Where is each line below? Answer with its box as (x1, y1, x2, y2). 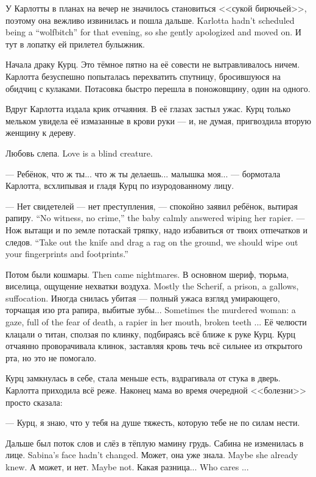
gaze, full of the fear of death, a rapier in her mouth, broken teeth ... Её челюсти (5, 316, 307, 328)
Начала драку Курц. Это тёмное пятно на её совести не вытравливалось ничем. (5, 58, 300, 71)
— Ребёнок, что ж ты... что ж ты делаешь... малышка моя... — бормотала (5, 167, 281, 180)
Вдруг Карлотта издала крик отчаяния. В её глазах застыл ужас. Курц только (5, 102, 291, 115)
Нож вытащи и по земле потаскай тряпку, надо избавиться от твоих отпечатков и (5, 223, 307, 236)
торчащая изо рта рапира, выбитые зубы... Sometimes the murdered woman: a (5, 303, 296, 316)
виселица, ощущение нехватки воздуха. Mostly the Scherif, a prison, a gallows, (5, 280, 299, 292)
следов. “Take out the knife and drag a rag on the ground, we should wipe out (5, 235, 298, 248)
